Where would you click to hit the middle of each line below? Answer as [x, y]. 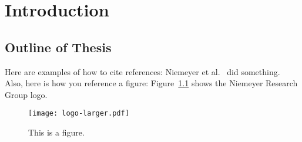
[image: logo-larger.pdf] [79, 114]
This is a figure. [56, 132]
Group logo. [26, 94]
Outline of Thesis [58, 47]
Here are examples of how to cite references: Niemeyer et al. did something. [142, 71]
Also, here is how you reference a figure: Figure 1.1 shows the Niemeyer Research [151, 83]
